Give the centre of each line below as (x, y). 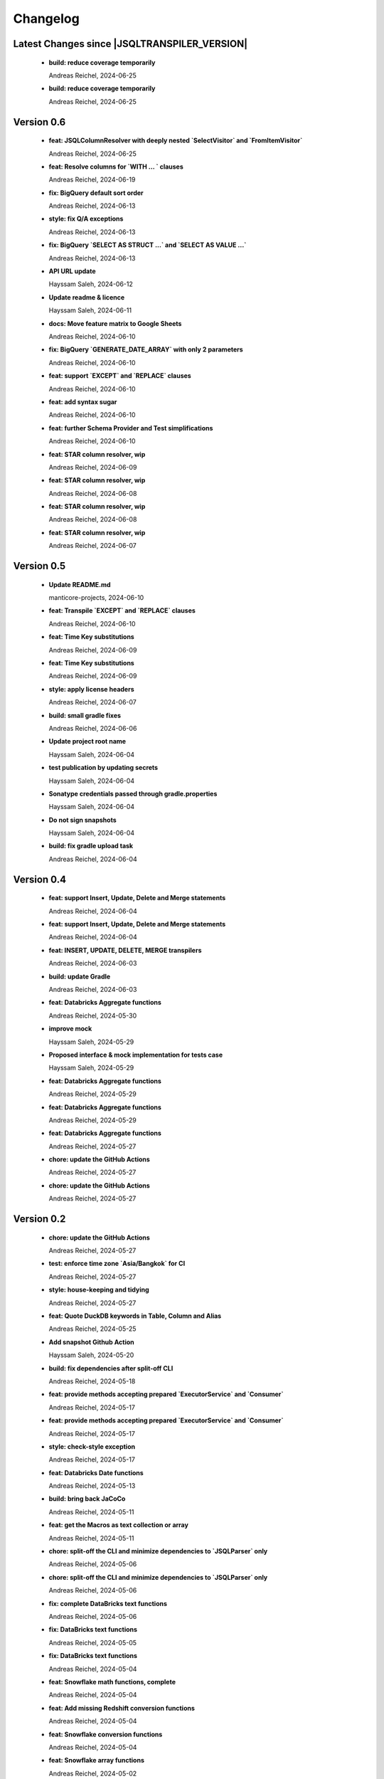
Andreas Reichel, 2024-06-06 (93, 728)
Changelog (46, 19)
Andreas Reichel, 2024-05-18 (92, 1381)
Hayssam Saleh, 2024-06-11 (90, 310)
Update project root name (87, 741)
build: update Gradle (80, 976)
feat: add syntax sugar (83, 401)
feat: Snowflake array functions (97, 1760)
